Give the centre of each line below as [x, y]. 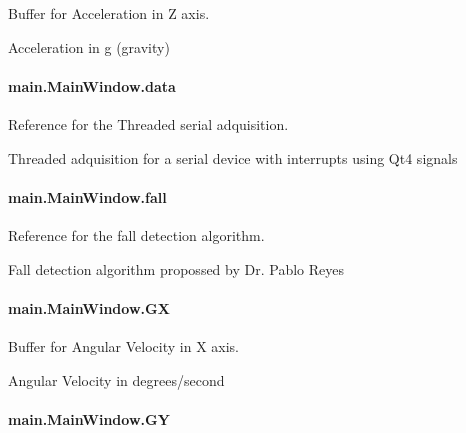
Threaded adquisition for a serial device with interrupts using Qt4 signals [233, 157]
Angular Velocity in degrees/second [116, 379]
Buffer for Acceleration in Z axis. [109, 13]
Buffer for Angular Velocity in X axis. [124, 345]
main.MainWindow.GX [89, 307]
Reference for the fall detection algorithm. [136, 234]
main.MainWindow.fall [87, 196]
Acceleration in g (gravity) [89, 46]
